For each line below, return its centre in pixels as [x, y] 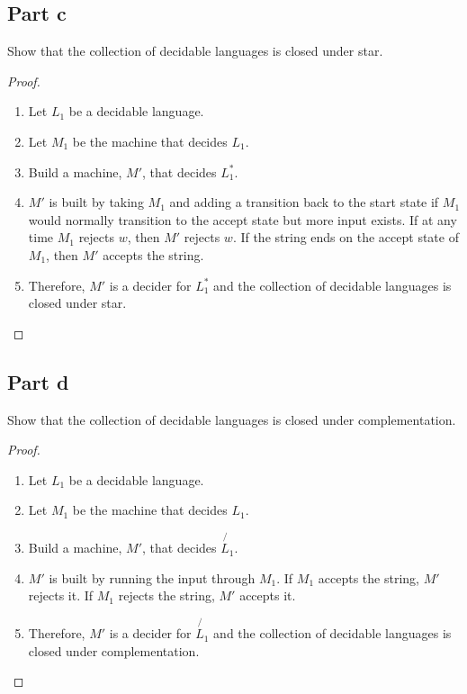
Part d [38, 381]
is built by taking [96, 202]
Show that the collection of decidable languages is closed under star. [195, 51]
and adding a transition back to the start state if [304, 202]
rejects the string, [166, 595]
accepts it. [268, 595]
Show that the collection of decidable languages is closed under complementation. [232, 419]
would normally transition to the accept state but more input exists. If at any [242, 219]
